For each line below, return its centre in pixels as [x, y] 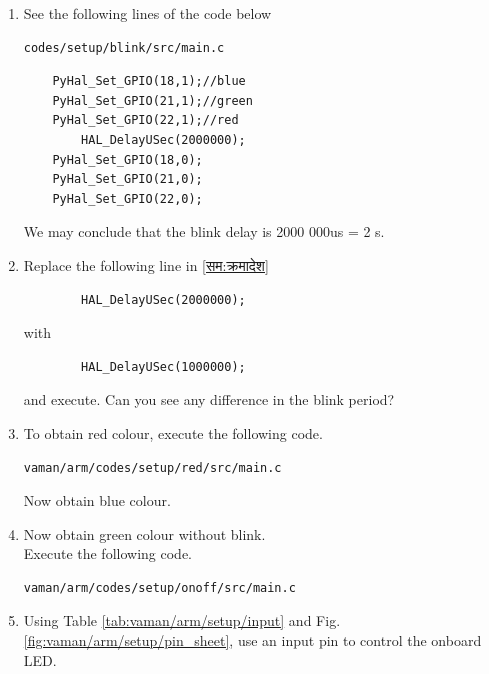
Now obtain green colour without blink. [144, 533]
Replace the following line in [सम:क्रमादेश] [146, 264]
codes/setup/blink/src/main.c [124, 47]
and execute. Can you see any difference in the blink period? [209, 399]
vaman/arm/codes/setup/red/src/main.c [152, 467]
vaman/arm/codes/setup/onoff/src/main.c [159, 587]
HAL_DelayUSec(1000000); [163, 366]
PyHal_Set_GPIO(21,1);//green [152, 100]
